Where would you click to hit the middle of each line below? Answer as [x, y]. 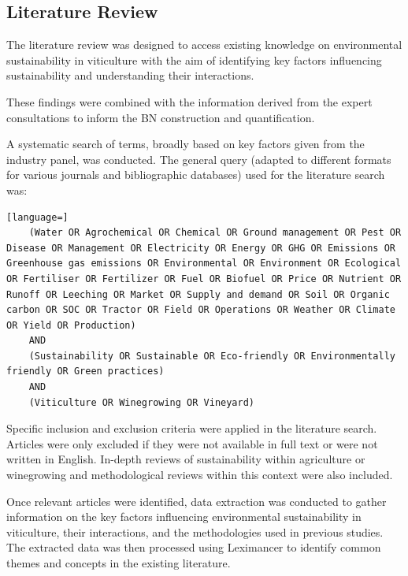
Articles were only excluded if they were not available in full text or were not [192, 443]
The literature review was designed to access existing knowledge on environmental [204, 45]
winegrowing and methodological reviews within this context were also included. [200, 475]
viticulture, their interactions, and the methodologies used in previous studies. [195, 531]
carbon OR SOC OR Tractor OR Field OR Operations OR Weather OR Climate [201, 310]
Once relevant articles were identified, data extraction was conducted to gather [197, 501]
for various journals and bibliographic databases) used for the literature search [196, 175]
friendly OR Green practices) [85, 372]
